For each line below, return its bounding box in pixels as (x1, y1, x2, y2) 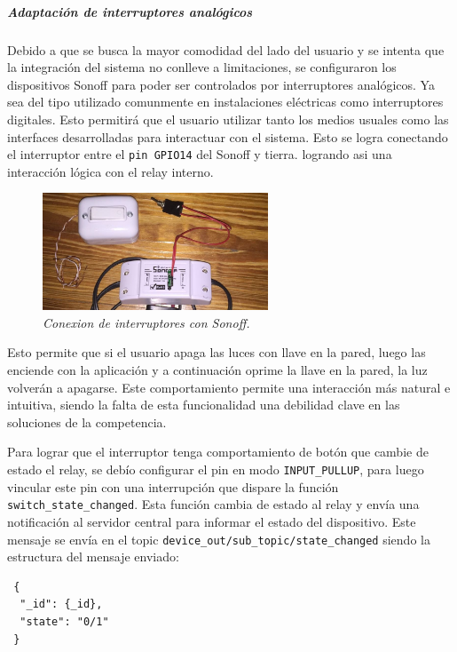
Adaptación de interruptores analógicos (7, 2, 253, 20)
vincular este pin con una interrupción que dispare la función (7, 477, 339, 496)
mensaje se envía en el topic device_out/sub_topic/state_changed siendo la (7, 529, 430, 548)
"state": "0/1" (20, 615, 109, 628)
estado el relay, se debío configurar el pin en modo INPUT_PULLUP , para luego (7, 460, 424, 479)
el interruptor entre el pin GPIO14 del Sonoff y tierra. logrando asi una (7, 145, 392, 163)
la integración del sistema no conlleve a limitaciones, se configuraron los (7, 58, 397, 76)
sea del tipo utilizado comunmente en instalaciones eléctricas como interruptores (7, 92, 444, 111)
